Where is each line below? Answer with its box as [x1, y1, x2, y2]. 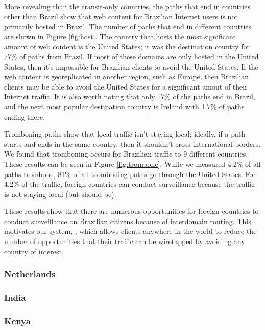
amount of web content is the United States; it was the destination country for [4, 41, 250, 52]
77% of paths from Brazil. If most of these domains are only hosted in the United [4, 51, 259, 61]
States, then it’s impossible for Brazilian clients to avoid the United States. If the [4, 61, 258, 72]
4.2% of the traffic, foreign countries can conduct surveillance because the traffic [4, 179, 255, 189]
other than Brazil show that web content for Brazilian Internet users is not [4, 11, 238, 21]
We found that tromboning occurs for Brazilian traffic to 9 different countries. [4, 148, 248, 159]
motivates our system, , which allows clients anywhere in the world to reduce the [4, 226, 257, 236]
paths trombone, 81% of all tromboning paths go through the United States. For [4, 168, 256, 179]
